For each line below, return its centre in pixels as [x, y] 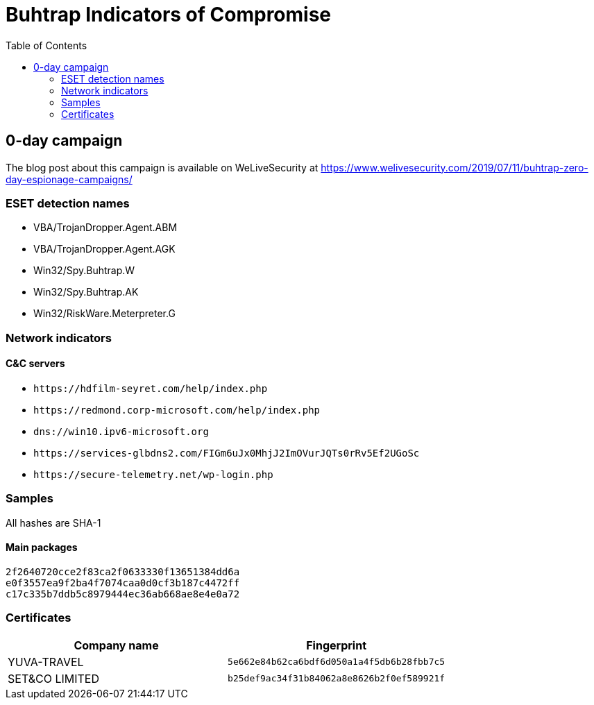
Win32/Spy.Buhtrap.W [84, 271]
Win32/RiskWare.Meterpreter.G [104, 314]
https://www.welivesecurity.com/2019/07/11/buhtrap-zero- [455, 167]
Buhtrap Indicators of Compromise [169, 15]
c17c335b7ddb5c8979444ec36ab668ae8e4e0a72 [123, 594]
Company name [116, 645]
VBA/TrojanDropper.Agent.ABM [105, 228]
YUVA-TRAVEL [46, 662]
